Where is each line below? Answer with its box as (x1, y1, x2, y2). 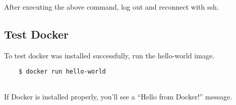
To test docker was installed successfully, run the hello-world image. (4, 50, 215, 60)
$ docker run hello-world (18, 68, 106, 76)
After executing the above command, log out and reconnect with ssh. (4, 2, 219, 12)
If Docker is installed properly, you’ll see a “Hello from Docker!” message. (4, 91, 232, 101)
